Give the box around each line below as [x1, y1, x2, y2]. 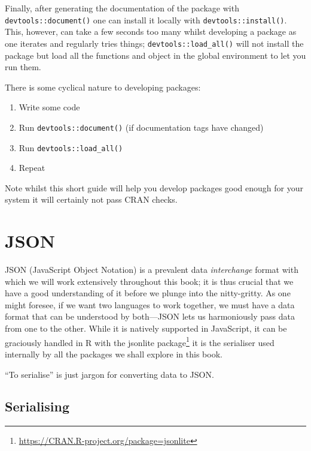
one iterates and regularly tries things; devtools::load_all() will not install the [5, 37, 304, 49]
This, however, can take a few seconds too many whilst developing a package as [5, 25, 297, 38]
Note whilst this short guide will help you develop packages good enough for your [5, 181, 303, 194]
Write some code [19, 101, 80, 113]
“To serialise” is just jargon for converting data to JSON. [5, 368, 214, 380]
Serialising [5, 397, 70, 416]
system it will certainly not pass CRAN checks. [5, 193, 178, 206]
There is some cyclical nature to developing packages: [5, 80, 201, 93]
